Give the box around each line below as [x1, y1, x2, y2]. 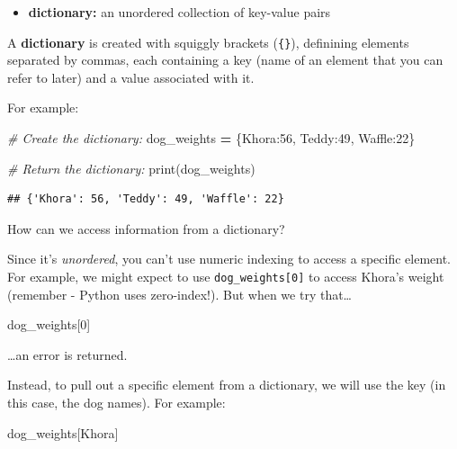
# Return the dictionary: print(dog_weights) [7, 158, 255, 177]
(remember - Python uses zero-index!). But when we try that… [7, 284, 352, 303]
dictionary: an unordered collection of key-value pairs [28, 3, 331, 21]
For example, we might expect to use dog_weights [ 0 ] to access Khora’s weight [7, 267, 444, 285]
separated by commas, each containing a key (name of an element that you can [7, 50, 444, 69]
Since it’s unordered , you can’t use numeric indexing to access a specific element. [7, 249, 451, 268]
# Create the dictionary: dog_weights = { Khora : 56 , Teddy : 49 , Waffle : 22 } [7, 129, 416, 148]
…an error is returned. [7, 345, 128, 364]
